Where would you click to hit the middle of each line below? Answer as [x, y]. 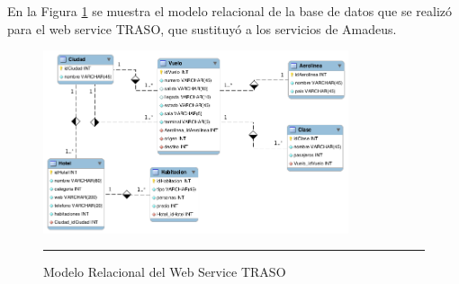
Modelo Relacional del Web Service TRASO [165, 272]
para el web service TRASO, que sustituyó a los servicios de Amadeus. [202, 28]
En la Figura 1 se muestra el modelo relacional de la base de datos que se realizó [229, 11]
